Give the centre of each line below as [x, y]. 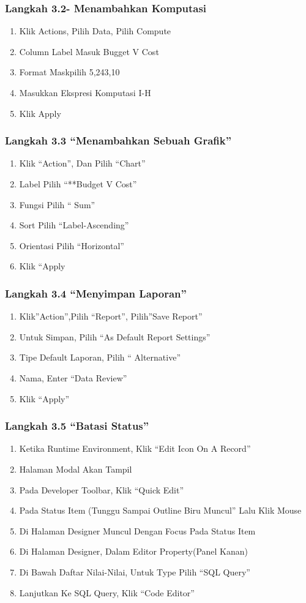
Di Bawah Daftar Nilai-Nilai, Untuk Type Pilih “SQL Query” [135, 571]
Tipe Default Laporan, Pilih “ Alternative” [100, 357]
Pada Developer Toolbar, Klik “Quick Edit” [102, 489]
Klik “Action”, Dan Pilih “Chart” [82, 163]
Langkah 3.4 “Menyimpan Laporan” [96, 293]
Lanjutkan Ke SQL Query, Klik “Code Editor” [107, 592]
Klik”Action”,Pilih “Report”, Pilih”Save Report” [111, 316]
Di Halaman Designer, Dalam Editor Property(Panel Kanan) [134, 551]
